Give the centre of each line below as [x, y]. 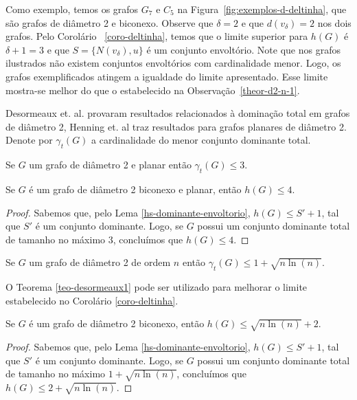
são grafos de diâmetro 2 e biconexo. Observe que [110, 22]
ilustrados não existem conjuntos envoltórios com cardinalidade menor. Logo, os [173, 63]
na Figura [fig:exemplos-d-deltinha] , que [262, 9]
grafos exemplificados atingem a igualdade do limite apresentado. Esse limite [167, 76]
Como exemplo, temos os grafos [72, 9]
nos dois [334, 22]
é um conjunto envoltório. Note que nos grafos [243, 49]
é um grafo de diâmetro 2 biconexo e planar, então [135, 189]
